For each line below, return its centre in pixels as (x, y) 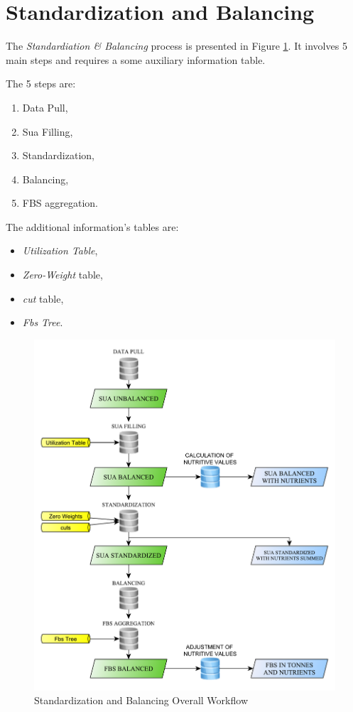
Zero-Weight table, (63, 275)
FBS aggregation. (60, 203)
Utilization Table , (60, 250)
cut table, (43, 298)
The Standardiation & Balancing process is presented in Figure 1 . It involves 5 (176, 46)
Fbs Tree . (43, 322)
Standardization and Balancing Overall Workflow (141, 700)
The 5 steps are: (41, 83)
